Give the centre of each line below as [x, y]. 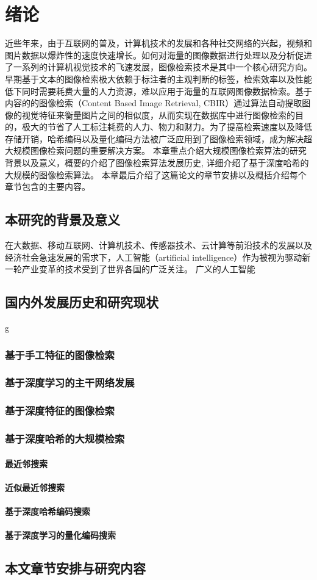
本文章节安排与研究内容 [75, 568]
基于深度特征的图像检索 [60, 411]
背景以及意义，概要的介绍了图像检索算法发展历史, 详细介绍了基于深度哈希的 [157, 163]
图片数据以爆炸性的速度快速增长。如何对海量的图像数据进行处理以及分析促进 [158, 55]
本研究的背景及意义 [62, 219]
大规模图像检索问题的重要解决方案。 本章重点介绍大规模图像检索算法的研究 [156, 150]
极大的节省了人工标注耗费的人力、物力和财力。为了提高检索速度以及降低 [167, 127]
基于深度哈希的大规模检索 [65, 439]
